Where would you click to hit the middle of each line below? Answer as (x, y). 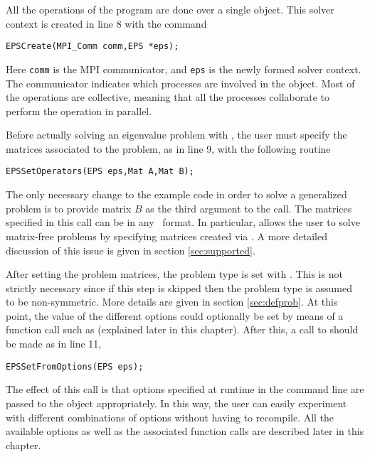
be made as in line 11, (54, 344)
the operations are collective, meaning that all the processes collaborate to (168, 97)
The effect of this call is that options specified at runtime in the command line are (185, 389)
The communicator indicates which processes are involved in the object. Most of (180, 83)
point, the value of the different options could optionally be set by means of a (175, 315)
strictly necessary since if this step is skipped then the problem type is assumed (179, 287)
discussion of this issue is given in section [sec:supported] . (131, 250)
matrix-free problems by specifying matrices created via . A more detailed (166, 236)
